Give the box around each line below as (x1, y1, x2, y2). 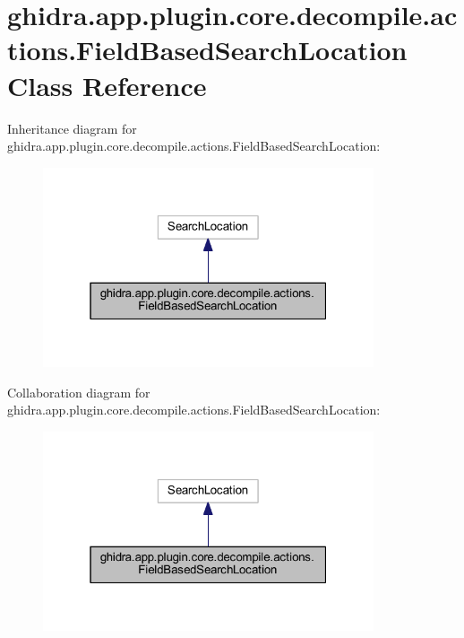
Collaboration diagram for (7, 382, 150, 401)
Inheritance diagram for (7, 118, 137, 137)
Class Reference (7, 66, 207, 103)
